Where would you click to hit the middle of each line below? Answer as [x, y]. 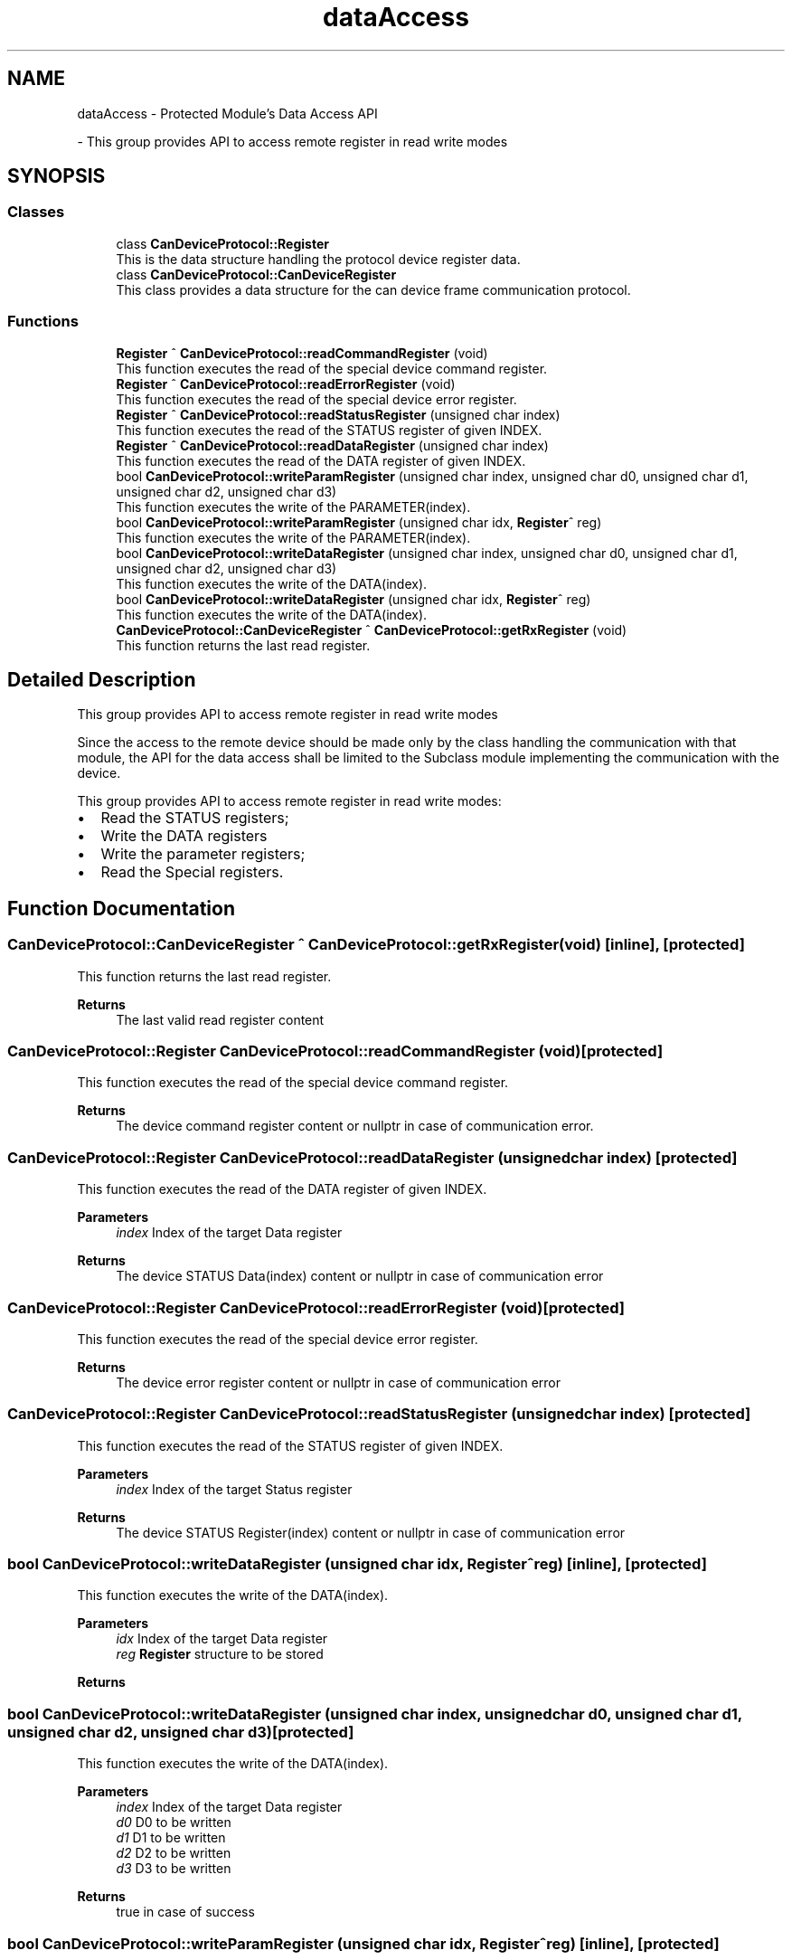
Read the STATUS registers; [195, 818]
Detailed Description [102, 679]
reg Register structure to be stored [220, 1654]
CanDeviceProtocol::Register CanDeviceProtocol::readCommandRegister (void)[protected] [335, 1051]
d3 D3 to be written [174, 1869]
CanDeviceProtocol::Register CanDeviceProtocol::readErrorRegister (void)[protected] [316, 1307]
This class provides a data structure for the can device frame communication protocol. [373, 289]
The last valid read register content [220, 1019]
